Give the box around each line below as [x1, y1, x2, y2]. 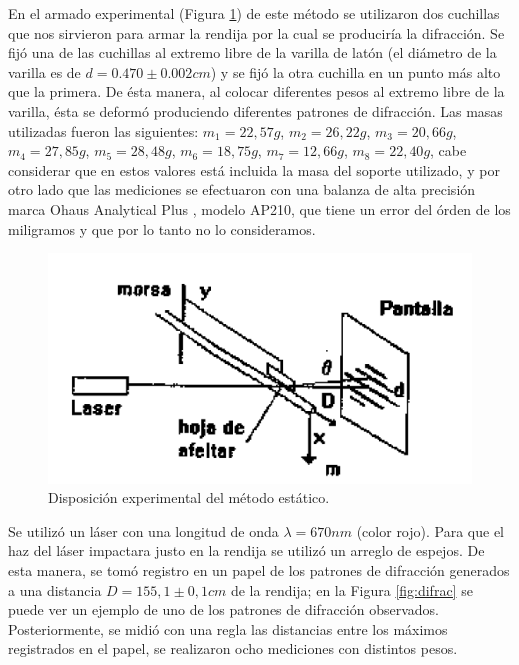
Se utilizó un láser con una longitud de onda [8, 520, 279, 541]
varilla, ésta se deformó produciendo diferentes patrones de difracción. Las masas [8, 100, 503, 121]
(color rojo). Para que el [356, 520, 504, 541]
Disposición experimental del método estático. [48, 487, 330, 508]
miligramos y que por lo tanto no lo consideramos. [8, 218, 316, 239]
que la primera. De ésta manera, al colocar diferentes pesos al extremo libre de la [8, 81, 505, 102]
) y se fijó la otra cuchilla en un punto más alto [210, 61, 501, 82]
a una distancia [8, 579, 102, 600]
